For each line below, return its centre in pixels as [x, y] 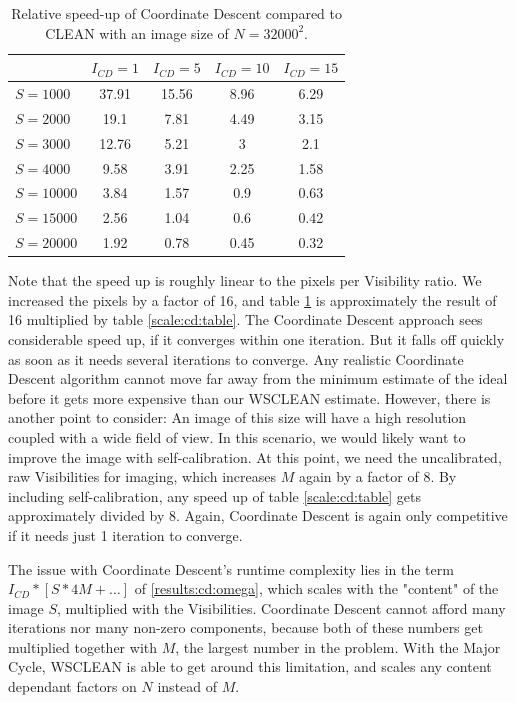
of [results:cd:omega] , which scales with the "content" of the [316, 588]
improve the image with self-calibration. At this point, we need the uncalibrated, [255, 456]
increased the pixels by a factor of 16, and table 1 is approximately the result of [252, 299]
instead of [187, 686]
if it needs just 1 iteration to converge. [125, 534]
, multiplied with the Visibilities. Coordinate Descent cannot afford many [281, 607]
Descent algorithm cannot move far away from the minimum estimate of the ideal [258, 378]
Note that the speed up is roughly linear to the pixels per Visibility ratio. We [245, 280]
